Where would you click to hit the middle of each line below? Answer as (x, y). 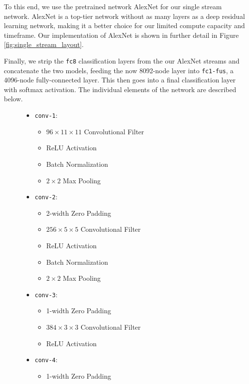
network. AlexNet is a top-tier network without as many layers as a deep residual (124, 16)
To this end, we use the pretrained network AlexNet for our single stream (113, 6)
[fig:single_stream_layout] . (44, 44)
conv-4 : (46, 360)
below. (13, 99)
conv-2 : (46, 197)
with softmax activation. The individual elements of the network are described (120, 89)
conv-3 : (46, 294)
